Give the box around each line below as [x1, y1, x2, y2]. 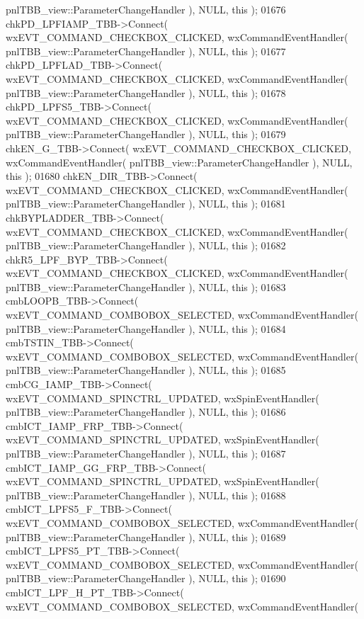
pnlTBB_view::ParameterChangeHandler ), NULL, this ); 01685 [6, 363, 286, 377]
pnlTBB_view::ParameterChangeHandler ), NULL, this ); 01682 [6, 238, 286, 253]
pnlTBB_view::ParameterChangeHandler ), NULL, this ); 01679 [6, 127, 286, 142]
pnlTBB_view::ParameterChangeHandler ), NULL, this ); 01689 [6, 529, 286, 544]
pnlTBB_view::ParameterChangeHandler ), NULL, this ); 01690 [6, 571, 286, 586]
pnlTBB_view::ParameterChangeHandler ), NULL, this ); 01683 [6, 279, 286, 294]
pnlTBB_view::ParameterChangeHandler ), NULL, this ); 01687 [6, 446, 286, 460]
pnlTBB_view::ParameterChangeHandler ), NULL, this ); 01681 [6, 196, 286, 211]
